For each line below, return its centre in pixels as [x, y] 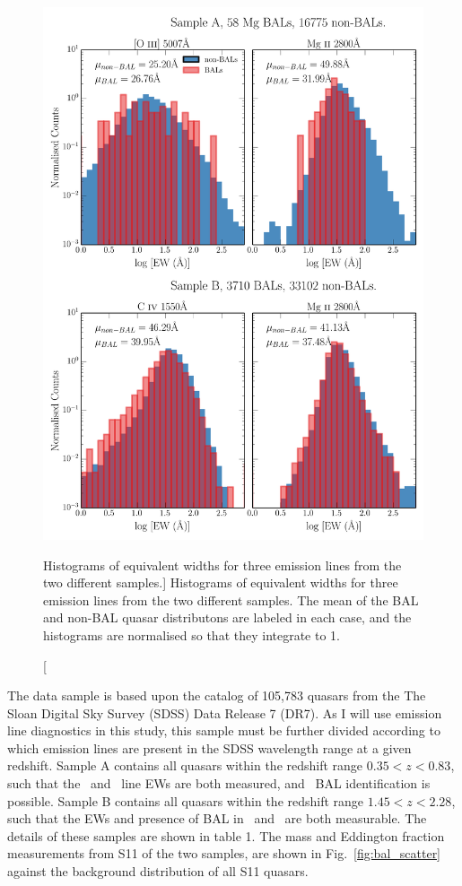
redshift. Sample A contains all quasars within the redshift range [185, 765]
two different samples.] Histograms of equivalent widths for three [221, 582]
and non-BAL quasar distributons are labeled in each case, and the [227, 617]
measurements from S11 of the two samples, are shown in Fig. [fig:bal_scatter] [224, 853]
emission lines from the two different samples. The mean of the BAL [231, 599]
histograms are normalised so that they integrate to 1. [192, 634]
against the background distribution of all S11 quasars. [158, 871]
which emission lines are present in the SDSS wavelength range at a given [209, 747]
